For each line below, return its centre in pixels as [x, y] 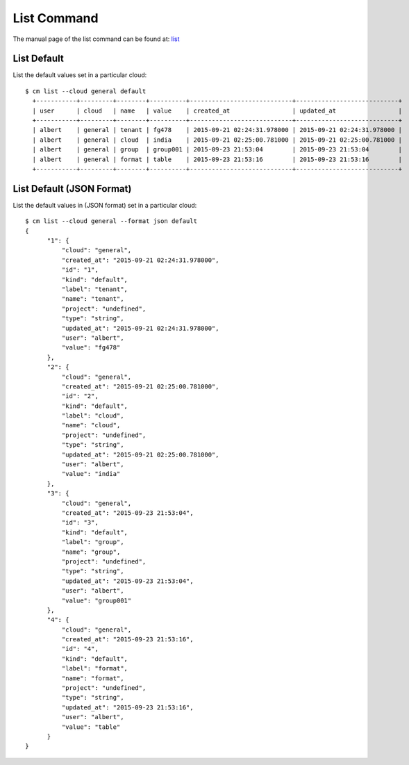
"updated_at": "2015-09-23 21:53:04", [127, 581]
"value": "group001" [97, 600]
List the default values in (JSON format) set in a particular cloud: [105, 205]
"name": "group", [91, 552]
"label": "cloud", [93, 416]
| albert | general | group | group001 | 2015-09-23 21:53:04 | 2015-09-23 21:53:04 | [217, 150]
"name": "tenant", [93, 299]
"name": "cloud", [91, 425]
